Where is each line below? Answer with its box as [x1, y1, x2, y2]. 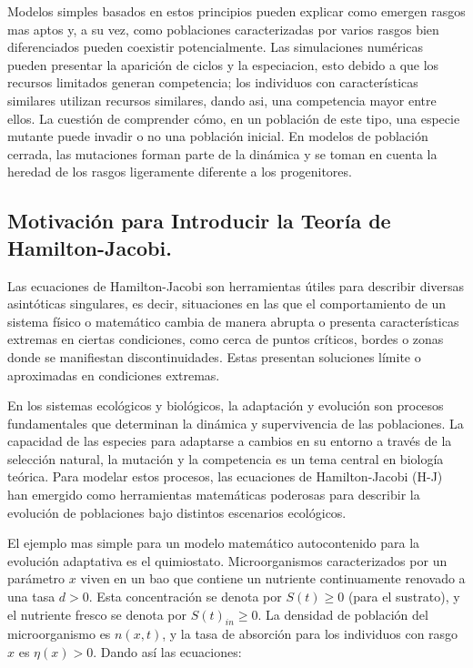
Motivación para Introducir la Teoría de [7, 207, 391, 235]
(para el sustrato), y [347, 587, 460, 606]
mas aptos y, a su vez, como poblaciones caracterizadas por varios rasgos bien [7, 19, 439, 38]
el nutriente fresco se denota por [7, 604, 187, 623]
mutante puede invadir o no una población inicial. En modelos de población [7, 127, 428, 146]
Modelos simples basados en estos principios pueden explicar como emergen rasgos [7, 2, 466, 20]
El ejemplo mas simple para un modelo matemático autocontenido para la [7, 533, 420, 552]
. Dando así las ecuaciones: [93, 643, 242, 662]
